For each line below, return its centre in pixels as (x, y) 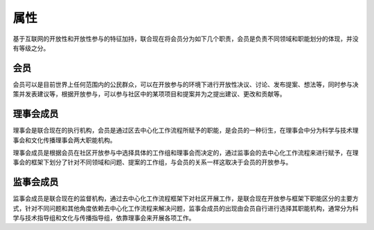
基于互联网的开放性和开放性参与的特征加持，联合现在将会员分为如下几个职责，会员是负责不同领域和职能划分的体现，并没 (186, 39)
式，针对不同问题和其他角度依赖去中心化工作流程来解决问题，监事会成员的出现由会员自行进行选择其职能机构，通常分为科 (186, 208)
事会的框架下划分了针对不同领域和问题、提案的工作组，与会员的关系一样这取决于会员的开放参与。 (152, 162)
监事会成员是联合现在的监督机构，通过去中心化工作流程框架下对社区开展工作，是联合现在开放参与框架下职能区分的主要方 (186, 199)
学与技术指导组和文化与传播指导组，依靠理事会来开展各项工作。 (104, 218)
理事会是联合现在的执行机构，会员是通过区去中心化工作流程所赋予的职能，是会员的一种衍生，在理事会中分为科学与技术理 (186, 131)
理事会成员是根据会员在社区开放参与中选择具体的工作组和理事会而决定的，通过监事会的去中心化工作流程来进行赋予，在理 (186, 153)
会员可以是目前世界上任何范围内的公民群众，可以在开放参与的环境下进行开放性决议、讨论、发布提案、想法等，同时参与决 (186, 84)
